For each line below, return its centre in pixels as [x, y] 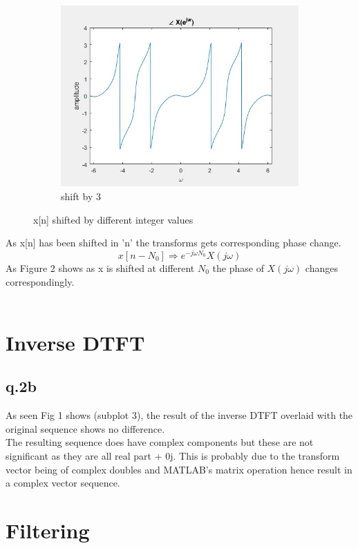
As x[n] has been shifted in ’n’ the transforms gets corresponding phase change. [173, 243]
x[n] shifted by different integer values [113, 219]
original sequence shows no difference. [85, 428]
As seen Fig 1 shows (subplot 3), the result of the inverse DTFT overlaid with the [179, 415]
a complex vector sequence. [63, 483]
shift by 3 [81, 196]
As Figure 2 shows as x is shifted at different [100, 267]
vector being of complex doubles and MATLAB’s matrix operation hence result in [179, 469]
